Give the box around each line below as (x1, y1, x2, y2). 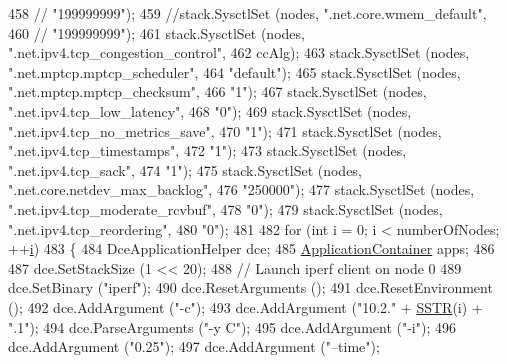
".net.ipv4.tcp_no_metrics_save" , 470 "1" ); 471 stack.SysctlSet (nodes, (8, 120, 442, 141)
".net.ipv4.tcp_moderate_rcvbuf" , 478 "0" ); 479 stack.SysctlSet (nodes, (8, 198, 443, 219)
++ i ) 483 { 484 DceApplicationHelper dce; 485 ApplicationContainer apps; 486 (8, 238, 495, 259)
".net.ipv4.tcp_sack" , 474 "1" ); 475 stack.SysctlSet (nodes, (8, 159, 362, 180)
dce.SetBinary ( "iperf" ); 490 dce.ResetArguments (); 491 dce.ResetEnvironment (8, 277, 493, 298)
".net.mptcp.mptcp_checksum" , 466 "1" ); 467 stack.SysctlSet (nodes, (8, 81, 427, 102)
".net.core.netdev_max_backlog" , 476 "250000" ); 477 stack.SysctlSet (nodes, (8, 179, 475, 200)
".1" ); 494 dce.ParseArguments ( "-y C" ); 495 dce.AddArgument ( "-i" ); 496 (8, 316, 456, 337)
